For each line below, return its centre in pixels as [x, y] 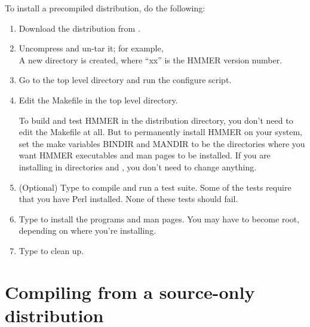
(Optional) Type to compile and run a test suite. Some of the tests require [155, 187]
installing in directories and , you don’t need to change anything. [138, 166]
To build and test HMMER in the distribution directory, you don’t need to [156, 120]
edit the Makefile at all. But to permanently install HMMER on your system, [160, 132]
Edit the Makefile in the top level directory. [98, 100]
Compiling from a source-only [130, 291]
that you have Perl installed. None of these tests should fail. [128, 199]
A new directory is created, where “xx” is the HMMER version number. [151, 59]
